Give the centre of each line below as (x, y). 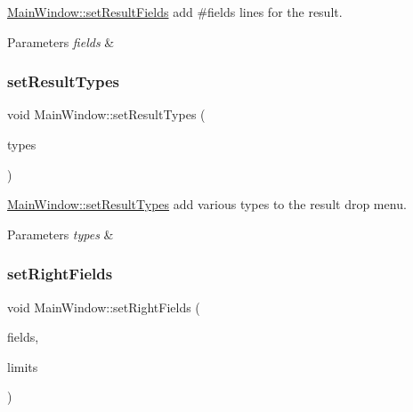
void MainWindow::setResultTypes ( (106, 114)
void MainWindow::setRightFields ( (104, 307)
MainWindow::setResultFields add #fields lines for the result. (175, 12)
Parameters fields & (61, 41)
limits (23, 366)
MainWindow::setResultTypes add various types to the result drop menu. (207, 204)
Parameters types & (61, 234)
